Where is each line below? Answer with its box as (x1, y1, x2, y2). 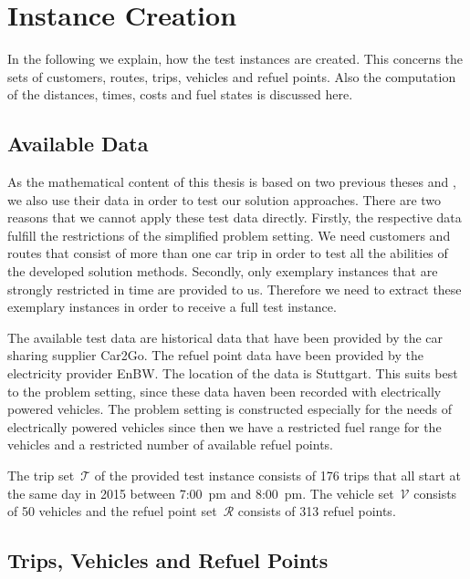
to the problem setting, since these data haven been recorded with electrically (7, 381, 442, 400)
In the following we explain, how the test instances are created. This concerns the (7, 49, 463, 68)
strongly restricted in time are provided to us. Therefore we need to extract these (7, 279, 462, 298)
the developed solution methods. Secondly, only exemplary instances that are (7, 262, 438, 281)
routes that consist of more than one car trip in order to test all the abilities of (7, 243, 448, 263)
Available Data (7, 129, 149, 158)
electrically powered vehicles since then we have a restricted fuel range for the (7, 417, 442, 436)
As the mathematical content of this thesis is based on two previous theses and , (7, 172, 456, 191)
